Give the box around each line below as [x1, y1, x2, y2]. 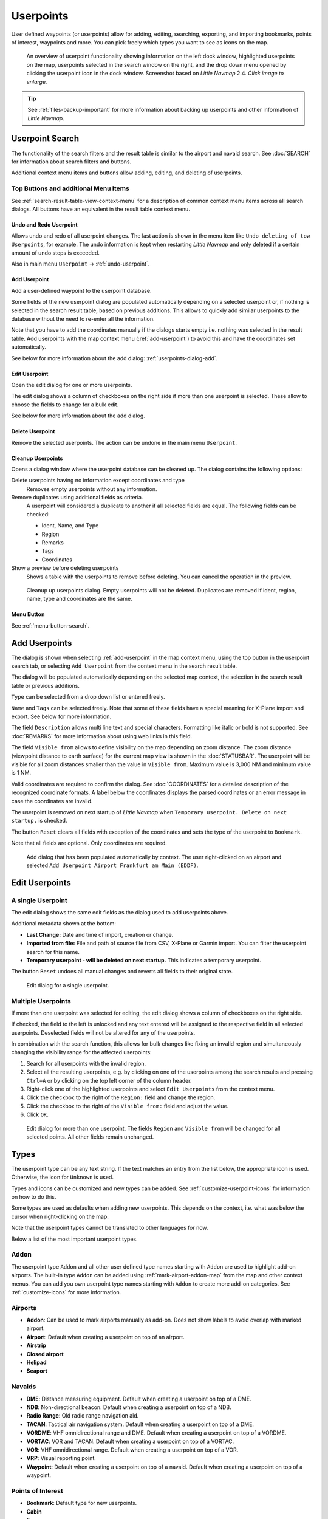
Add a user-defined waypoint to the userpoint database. [11, 287, 152, 294]
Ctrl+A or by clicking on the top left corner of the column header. [26, 1077, 192, 1084]
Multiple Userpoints [11, 996, 71, 1005]
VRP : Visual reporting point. [26, 1455, 97, 1462]
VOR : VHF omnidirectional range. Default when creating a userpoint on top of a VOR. [26, 1446, 239, 1453]
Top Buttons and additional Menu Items [11, 184, 130, 193]
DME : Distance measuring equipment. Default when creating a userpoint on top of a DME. [26, 1395, 251, 1402]
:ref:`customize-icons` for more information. [11, 1288, 121, 1295]
